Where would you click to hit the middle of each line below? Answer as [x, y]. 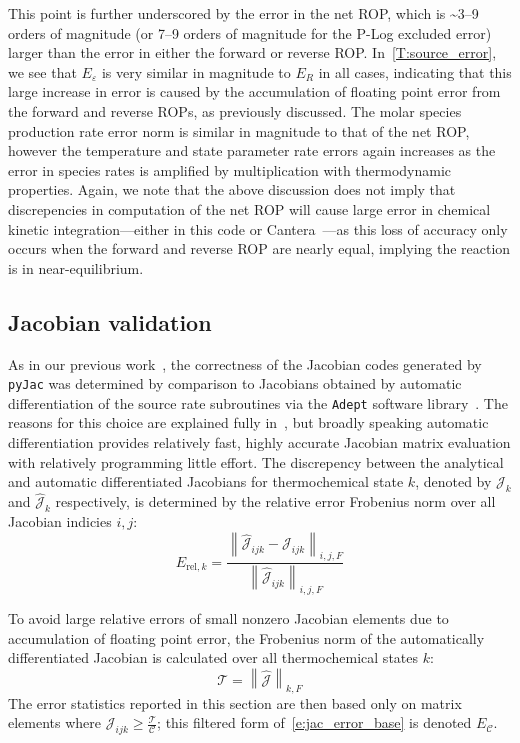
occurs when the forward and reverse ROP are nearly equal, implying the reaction [259, 248]
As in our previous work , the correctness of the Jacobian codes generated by [245, 363]
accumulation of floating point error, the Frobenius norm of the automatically [246, 637]
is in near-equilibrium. [76, 267]
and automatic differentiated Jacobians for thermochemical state [206, 481]
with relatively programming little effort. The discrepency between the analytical [256, 461]
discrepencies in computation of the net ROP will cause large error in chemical [249, 208]
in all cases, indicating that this [415, 71]
